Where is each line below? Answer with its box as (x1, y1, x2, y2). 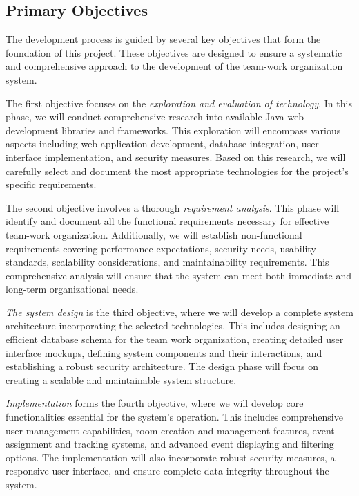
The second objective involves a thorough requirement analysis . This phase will (6, 200, 340, 214)
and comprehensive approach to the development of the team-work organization (6, 59, 343, 73)
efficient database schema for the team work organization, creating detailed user (6, 332, 344, 347)
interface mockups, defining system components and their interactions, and (6, 345, 322, 360)
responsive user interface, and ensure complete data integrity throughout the (6, 463, 329, 478)
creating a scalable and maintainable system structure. (6, 372, 237, 387)
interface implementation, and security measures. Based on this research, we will (6, 149, 346, 164)
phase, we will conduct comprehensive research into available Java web (6, 109, 304, 124)
